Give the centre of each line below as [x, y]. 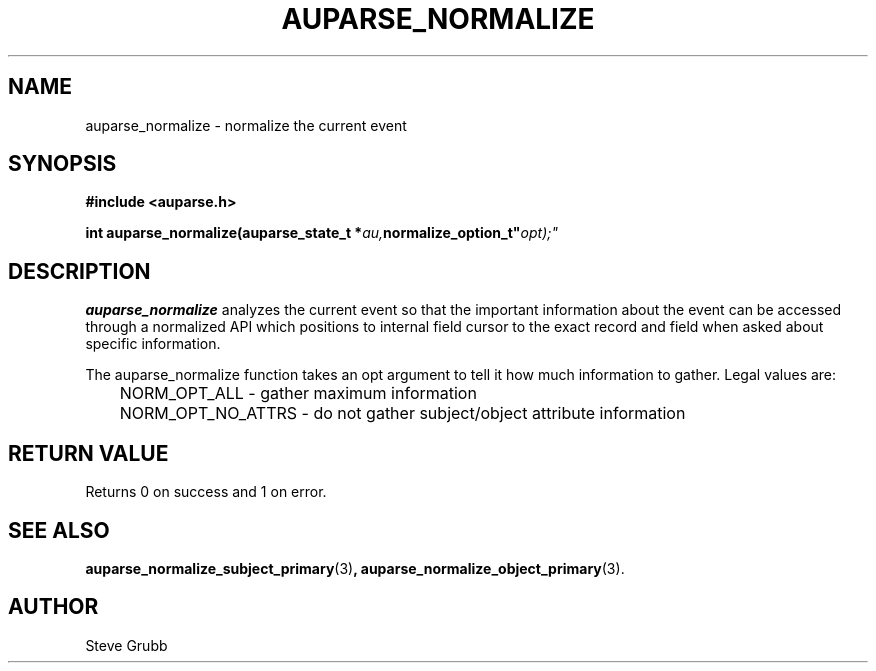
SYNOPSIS [62, 164]
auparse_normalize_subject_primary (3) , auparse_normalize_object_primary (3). [355, 568]
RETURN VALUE [88, 453]
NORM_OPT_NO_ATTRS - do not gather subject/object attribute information [402, 413]
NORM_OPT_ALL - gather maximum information [298, 393]
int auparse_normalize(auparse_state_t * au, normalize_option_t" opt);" [321, 233]
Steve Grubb [126, 645]
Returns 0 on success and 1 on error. [206, 492]
